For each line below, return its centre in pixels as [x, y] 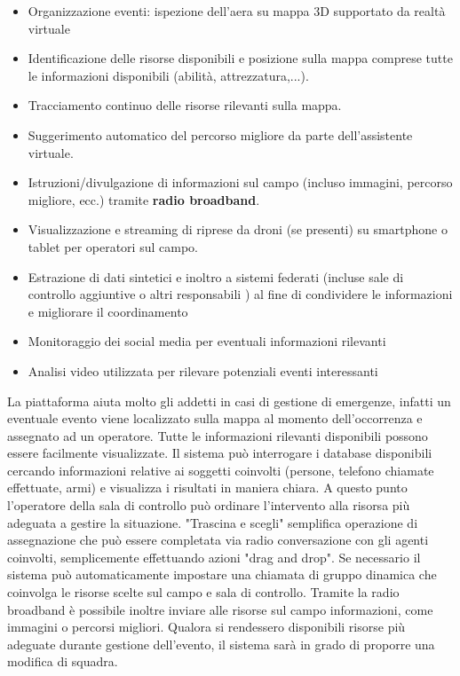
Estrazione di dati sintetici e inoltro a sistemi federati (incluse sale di [216, 276]
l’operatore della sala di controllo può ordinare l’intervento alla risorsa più [209, 505]
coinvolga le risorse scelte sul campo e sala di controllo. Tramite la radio [203, 592]
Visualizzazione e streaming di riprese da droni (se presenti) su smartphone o [238, 229]
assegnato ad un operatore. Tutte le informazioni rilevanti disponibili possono [218, 435]
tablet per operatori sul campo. [113, 246]
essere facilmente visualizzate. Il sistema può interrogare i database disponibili [220, 453]
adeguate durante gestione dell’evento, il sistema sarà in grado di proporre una [221, 644]
